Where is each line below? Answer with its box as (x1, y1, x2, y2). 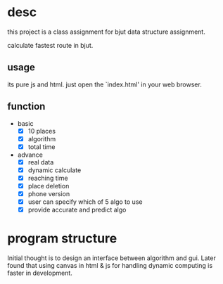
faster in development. (7, 269, 72, 278)
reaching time (27, 174, 68, 182)
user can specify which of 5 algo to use (27, 198, 143, 206)
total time (27, 142, 56, 151)
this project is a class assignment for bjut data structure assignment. (7, 27, 205, 36)
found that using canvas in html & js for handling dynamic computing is (7, 262, 213, 270)
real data (27, 157, 54, 166)
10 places (27, 127, 56, 135)
